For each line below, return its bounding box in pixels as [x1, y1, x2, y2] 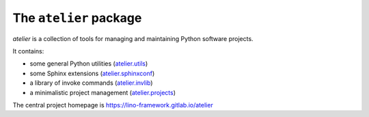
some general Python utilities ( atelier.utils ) [29, 60, 148, 68]
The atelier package [12, 10, 142, 25]
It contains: [12, 47, 44, 55]
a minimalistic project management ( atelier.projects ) [29, 88, 176, 96]
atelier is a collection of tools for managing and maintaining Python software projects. [12, 34, 254, 42]
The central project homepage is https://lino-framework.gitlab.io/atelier [12, 101, 213, 109]
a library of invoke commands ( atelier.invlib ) [29, 79, 153, 87]
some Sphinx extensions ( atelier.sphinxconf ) [29, 69, 155, 77]
